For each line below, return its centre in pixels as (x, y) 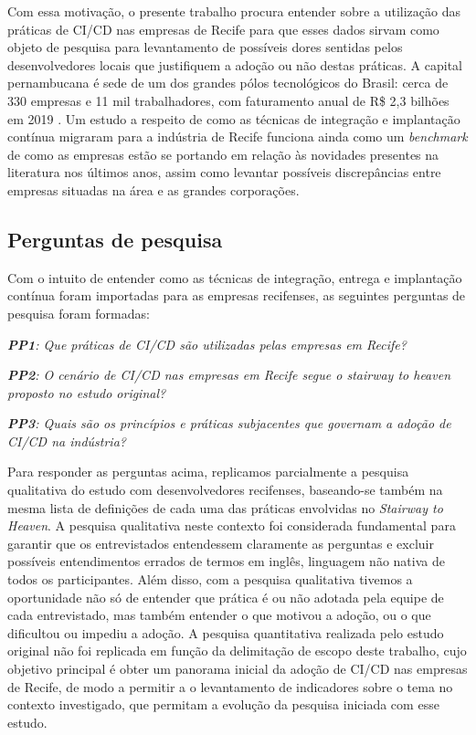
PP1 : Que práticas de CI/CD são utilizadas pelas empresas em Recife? (207, 344)
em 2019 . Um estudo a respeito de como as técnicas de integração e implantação (234, 118)
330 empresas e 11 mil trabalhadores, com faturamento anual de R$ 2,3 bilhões (228, 100)
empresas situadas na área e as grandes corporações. (153, 189)
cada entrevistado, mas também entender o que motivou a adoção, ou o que (219, 615)
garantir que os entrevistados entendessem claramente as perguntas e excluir (221, 543)
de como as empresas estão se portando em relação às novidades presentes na (223, 154)
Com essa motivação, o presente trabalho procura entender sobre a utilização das (234, 11)
